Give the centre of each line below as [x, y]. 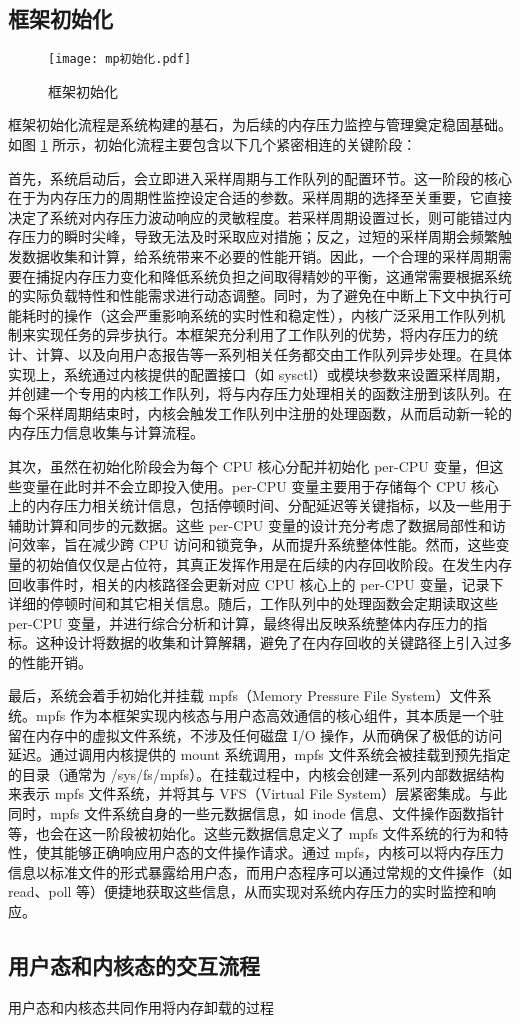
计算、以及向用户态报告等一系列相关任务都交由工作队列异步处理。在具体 [273, 353]
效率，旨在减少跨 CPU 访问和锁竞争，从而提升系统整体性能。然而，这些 [258, 544]
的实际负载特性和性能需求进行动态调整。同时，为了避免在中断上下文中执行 [253, 295]
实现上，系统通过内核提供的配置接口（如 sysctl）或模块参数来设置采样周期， [258, 373]
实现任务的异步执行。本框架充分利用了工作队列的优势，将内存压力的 [259, 334]
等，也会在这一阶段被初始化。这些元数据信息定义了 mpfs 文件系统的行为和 [251, 832]
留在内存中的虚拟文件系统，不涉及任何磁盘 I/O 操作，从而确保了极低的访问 [255, 734]
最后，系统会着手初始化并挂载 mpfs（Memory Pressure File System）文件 [243, 695]
